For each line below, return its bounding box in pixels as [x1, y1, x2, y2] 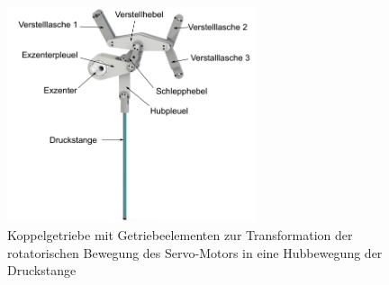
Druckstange [7, 261, 77, 280]
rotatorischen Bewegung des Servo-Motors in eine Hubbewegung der [7, 243, 383, 262]
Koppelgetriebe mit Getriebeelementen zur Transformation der [7, 226, 353, 245]
